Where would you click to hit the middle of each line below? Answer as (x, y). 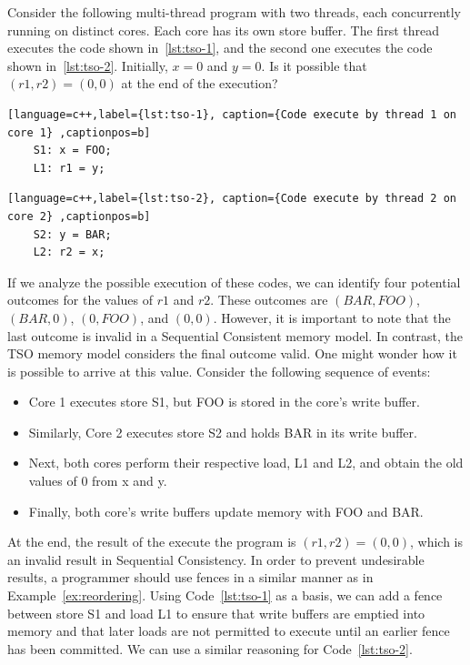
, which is (436, 542)
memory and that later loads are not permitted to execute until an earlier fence (229, 631)
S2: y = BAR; (72, 234)
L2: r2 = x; (69, 252)
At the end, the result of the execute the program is (152, 542)
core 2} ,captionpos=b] (79, 216)
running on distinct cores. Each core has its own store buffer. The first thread (223, 30)
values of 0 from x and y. (98, 481)
